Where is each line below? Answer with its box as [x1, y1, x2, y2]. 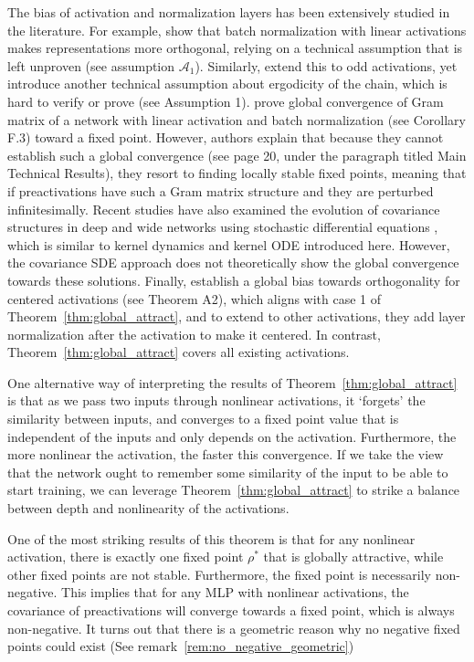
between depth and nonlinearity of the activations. [7, 499, 290, 518]
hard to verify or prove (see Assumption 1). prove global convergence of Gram [7, 91, 444, 110]
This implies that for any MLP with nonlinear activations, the [61, 583, 409, 602]
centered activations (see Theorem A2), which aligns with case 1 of [7, 289, 382, 308]
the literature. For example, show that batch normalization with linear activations [7, 20, 467, 39]
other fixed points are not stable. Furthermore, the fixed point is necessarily [7, 564, 432, 583]
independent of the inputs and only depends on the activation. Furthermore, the [7, 426, 457, 446]
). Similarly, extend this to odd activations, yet [195, 56, 458, 75]
